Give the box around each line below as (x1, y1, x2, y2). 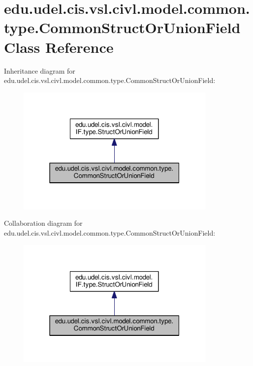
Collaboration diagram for (4, 218, 83, 228)
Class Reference (4, 37, 114, 57)
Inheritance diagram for (4, 65, 75, 76)
